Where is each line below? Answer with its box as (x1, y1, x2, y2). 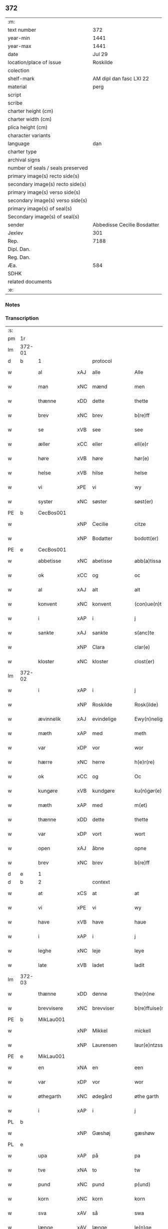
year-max (7, 42, 31, 49)
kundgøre (92, 787, 115, 794)
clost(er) (134, 658, 155, 665)
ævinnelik (38, 716, 61, 723)
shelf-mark (7, 75, 35, 82)
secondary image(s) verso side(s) (7, 197, 87, 204)
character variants (7, 132, 51, 139)
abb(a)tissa (134, 557, 161, 564)
